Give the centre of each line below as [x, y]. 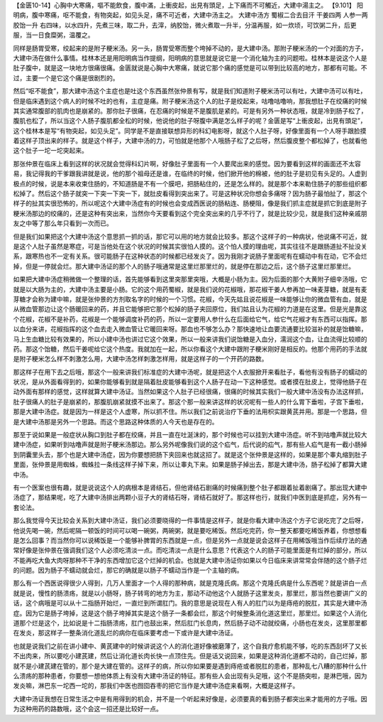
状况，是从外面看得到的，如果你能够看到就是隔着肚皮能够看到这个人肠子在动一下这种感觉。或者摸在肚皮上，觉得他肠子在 [190, 382]
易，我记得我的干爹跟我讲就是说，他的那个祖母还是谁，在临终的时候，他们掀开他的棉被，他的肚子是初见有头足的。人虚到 [190, 173]
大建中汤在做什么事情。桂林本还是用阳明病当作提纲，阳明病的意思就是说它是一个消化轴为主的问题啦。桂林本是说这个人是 [190, 58]
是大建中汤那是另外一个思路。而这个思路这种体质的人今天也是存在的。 [116, 421]
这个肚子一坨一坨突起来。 [50, 151]
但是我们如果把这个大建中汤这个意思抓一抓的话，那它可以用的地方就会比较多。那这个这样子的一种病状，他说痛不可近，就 [190, 236]
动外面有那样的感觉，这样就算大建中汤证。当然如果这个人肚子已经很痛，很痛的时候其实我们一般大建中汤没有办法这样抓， [190, 392]
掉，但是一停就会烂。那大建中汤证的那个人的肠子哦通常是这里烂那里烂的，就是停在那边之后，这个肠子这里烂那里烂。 [184, 266]
